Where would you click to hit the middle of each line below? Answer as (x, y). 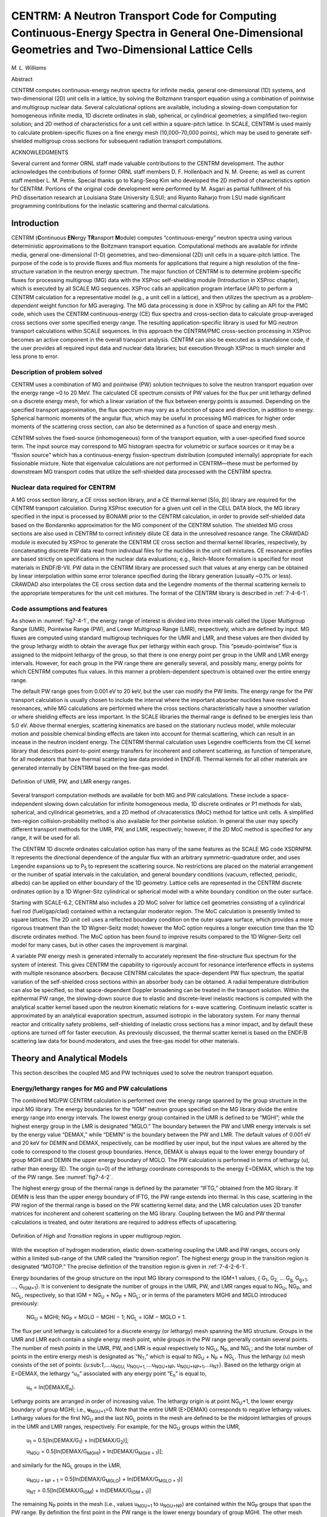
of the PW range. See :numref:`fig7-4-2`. (62, 1177)
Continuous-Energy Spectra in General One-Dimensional (157, 33)
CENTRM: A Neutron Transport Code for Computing (144, 16)
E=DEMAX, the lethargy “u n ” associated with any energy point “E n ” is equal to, (109, 1374)
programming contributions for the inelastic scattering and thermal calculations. (111, 206)
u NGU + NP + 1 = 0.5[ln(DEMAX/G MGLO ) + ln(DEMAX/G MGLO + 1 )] (104, 1480)
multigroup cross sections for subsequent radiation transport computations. (128, 141)
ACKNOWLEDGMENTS (40, 152)
